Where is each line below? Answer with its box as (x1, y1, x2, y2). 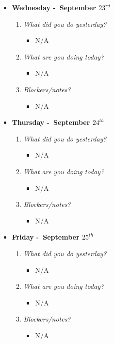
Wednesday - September (12, 2, 96, 12)
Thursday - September (12, 117, 90, 127)
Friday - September (12, 232, 80, 242)
